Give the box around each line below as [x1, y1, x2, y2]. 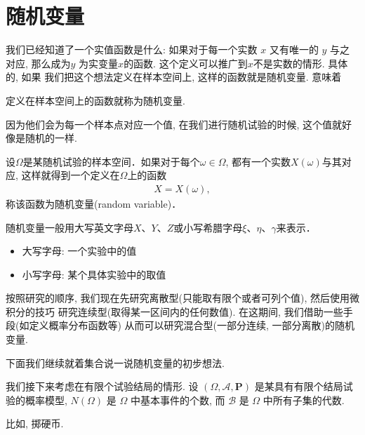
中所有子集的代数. [263, 392, 345, 407]
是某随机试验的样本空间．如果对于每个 [22, 154, 200, 168]
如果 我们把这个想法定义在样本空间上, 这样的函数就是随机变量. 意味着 [21, 69, 342, 84]
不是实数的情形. [253, 55, 325, 70]
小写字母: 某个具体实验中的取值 [22, 267, 166, 281]
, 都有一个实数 [225, 154, 291, 168]
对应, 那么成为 [6, 55, 71, 70]
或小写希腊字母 [173, 220, 243, 234]
